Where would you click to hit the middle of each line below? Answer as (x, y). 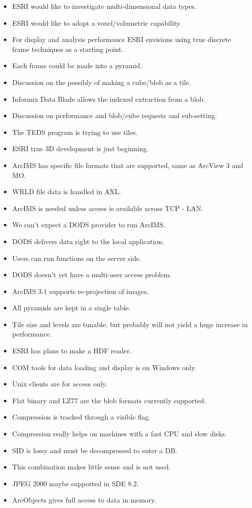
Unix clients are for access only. (60, 384)
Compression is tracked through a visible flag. (81, 417)
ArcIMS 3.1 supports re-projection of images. (80, 291)
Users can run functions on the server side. (77, 258)
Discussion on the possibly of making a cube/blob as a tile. (102, 82)
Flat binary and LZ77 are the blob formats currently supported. (109, 400)
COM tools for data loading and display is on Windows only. (104, 367)
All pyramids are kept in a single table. (71, 308)
